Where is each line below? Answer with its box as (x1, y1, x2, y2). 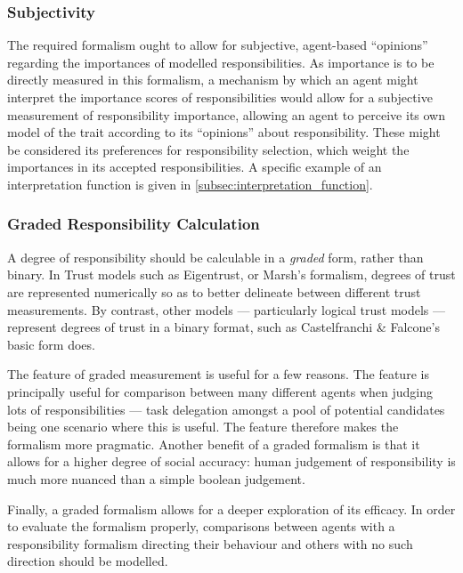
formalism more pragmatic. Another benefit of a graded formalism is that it (7, 434, 420, 453)
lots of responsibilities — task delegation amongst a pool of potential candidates (7, 399, 445, 418)
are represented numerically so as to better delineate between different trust (7, 282, 421, 301)
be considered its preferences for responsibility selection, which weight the (7, 140, 410, 158)
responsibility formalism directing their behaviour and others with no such (7, 534, 413, 553)
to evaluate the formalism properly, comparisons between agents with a (7, 517, 395, 536)
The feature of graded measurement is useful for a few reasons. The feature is (7, 365, 429, 383)
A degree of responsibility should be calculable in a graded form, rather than (7, 247, 424, 266)
